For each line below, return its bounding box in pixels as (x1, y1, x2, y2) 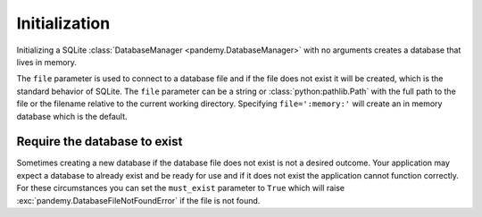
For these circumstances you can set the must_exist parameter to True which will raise (16, 183, 345, 194)
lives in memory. (16, 56, 78, 67)
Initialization (16, 13, 111, 33)
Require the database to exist (16, 134, 183, 149)
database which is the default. (16, 111, 129, 121)
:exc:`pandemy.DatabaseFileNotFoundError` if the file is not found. (16, 195, 261, 205)
